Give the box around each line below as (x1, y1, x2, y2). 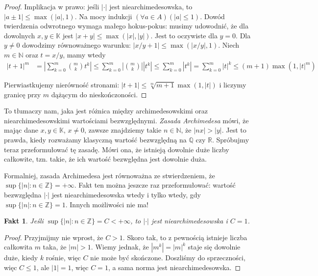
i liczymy (219, 80, 246, 90)
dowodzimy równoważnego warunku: (22, 40, 131, 50)
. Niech (218, 40, 240, 50)
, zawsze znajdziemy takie (84, 125, 162, 135)
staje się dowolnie (188, 242, 241, 252)
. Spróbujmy (212, 135, 249, 145)
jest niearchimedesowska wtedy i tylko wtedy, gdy (51, 190, 201, 200)
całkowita (4, 242, 32, 252)
